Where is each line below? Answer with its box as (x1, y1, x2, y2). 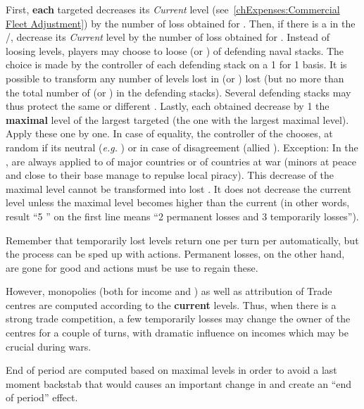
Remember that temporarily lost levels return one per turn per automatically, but (6, 232, 359, 247)
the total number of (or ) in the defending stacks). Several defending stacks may (6, 84, 351, 99)
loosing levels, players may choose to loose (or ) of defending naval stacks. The (6, 43, 344, 58)
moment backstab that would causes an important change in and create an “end (6, 376, 352, 391)
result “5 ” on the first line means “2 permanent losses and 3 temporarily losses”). (6, 208, 359, 223)
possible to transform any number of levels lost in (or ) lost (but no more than (6, 70, 344, 85)
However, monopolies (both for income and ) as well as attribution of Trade (6, 284, 332, 298)
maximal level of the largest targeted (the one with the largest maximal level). (6, 112, 349, 127)
